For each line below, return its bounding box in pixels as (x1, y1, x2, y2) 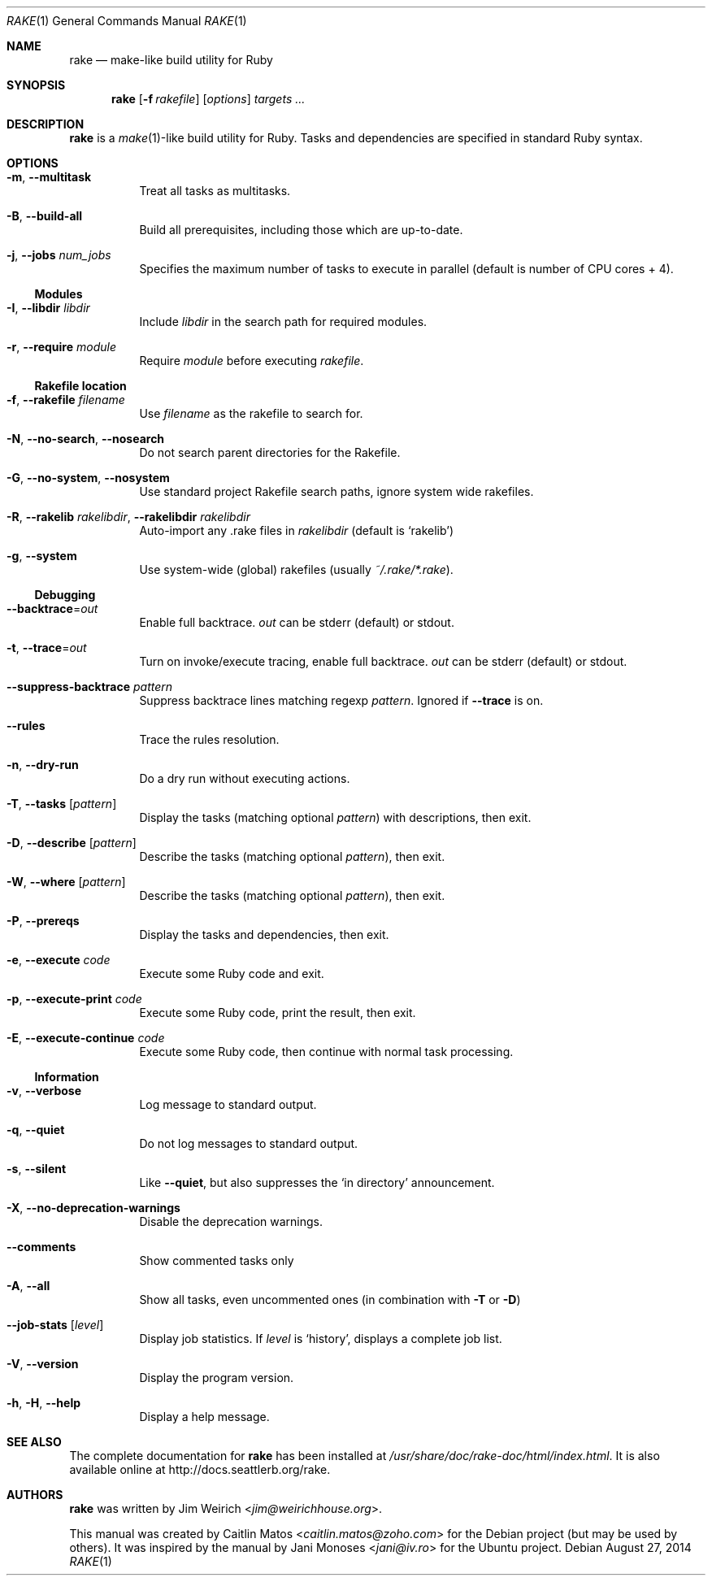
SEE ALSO (7, 1435, 62, 1449)
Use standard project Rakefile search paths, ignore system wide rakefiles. (139, 485, 534, 498)
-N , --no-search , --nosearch (7, 432, 165, 445)
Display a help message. (139, 1410, 270, 1423)
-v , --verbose (7, 1084, 82, 1097)
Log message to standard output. (139, 1097, 317, 1111)
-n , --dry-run (7, 758, 79, 771)
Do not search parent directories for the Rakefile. (139, 445, 401, 459)
